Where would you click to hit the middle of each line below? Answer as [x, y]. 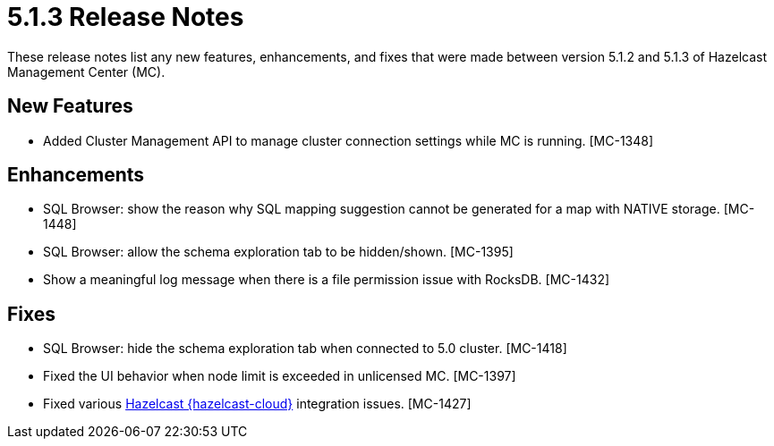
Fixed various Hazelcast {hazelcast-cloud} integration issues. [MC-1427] [257, 404]
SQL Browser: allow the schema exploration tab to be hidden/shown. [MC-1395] [278, 252]
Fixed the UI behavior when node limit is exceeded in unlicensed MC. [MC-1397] [280, 376]
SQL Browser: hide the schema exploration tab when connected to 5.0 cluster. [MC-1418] [305, 349]
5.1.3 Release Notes [126, 17]
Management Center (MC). [86, 72]
